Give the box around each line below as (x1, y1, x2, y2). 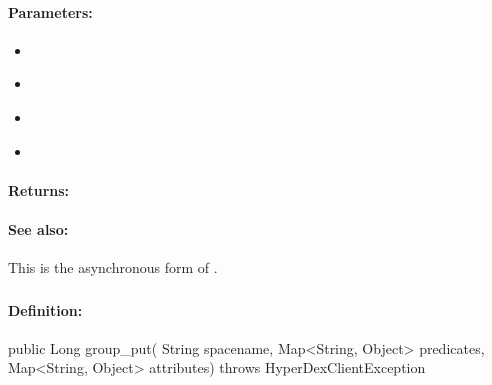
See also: (8, 218, 69, 239)
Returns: (8, 179, 70, 200)
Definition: (8, 299, 83, 320)
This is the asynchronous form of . (8, 257, 218, 278)
